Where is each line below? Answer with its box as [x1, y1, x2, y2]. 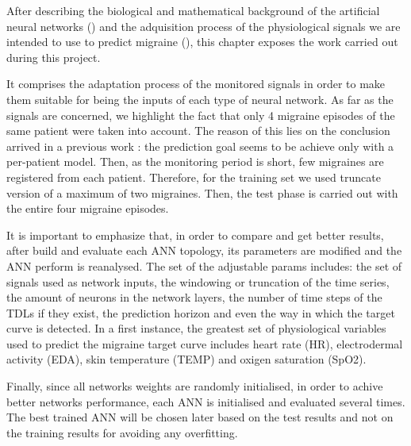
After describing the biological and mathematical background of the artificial [6, 2, 380, 18]
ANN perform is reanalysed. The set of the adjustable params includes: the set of [6, 257, 402, 274]
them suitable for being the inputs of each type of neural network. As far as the [6, 90, 394, 107]
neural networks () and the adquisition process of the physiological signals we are [6, 17, 401, 34]
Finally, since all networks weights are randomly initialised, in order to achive [6, 378, 383, 394]
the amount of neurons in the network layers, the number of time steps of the [6, 289, 382, 306]
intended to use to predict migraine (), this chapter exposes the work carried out [6, 33, 398, 50]
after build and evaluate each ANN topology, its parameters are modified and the [6, 242, 402, 259]
